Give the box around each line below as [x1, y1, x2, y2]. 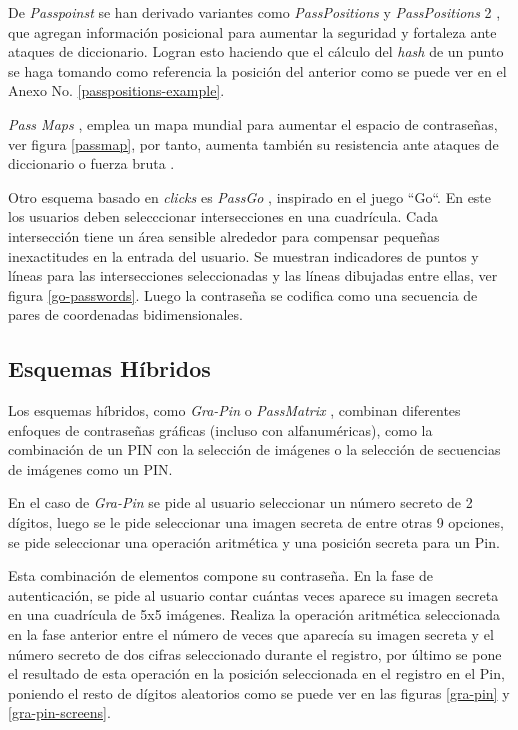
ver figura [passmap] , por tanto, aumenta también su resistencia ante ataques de [8, 133, 499, 154]
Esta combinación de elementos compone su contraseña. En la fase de [8, 565, 434, 586]
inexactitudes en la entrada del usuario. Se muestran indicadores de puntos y [8, 245, 479, 266]
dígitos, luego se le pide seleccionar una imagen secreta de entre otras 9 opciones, [8, 512, 504, 533]
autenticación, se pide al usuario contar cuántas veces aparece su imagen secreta [8, 584, 499, 605]
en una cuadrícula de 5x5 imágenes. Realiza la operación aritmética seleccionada [8, 604, 500, 625]
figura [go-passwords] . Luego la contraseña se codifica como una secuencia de [8, 284, 478, 305]
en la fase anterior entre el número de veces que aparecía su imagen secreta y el [8, 624, 494, 645]
